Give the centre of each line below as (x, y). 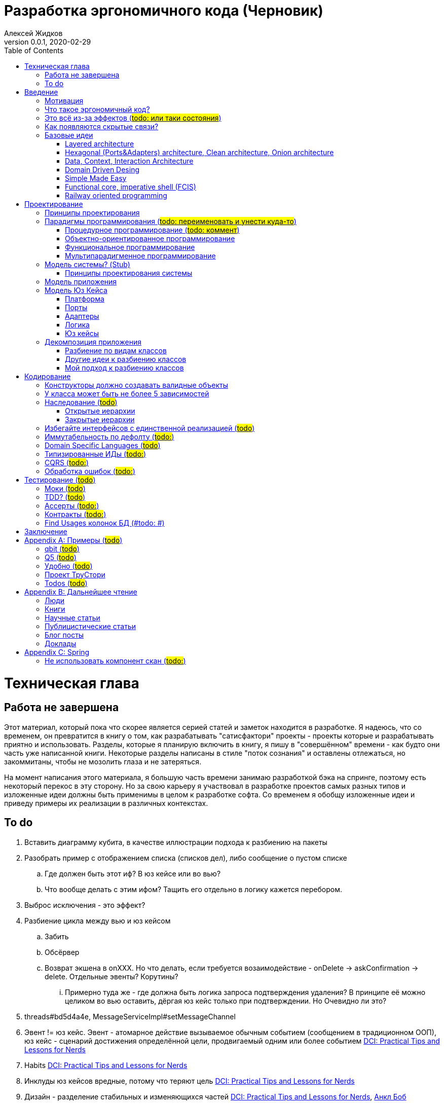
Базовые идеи (69, 135)
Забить (57, 936)
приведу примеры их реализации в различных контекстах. (106, 803)
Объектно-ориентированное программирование (150, 238)
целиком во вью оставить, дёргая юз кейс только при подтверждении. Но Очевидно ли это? (226, 1001)
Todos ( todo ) (66, 583)
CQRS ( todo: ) (67, 462)
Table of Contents (34, 50)
